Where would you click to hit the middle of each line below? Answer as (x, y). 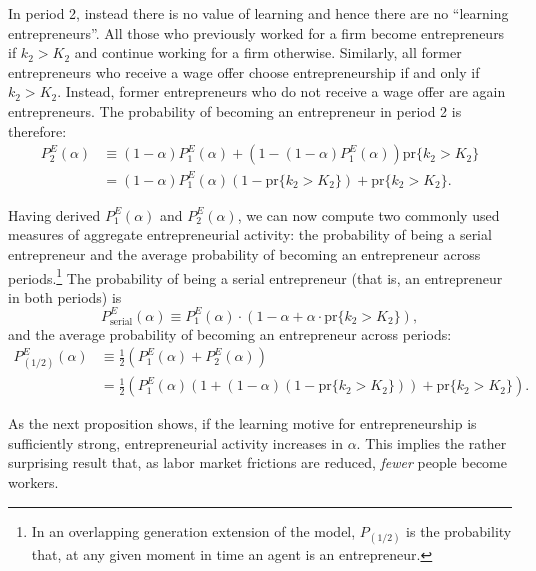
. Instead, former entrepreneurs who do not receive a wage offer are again (281, 91)
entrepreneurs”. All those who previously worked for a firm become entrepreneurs (256, 32)
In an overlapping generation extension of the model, (193, 530)
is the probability (459, 530)
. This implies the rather (431, 442)
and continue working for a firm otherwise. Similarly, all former (268, 52)
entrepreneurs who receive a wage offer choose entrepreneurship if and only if (244, 71)
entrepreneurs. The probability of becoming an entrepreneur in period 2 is (235, 110)
